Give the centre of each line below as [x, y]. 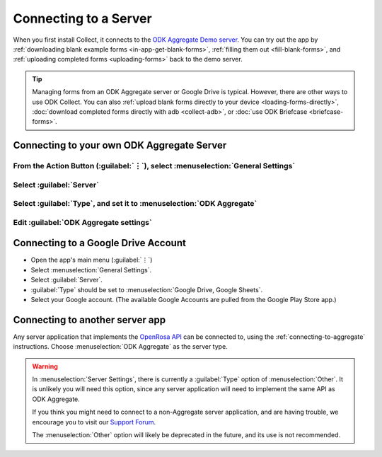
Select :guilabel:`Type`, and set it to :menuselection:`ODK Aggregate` [135, 204]
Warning [45, 366]
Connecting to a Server [82, 18]
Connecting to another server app [89, 319]
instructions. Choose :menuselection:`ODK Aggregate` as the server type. [120, 347]
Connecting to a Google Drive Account [100, 243]
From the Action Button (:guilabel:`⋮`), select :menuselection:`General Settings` [154, 166]
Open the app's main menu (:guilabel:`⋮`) [92, 260]
